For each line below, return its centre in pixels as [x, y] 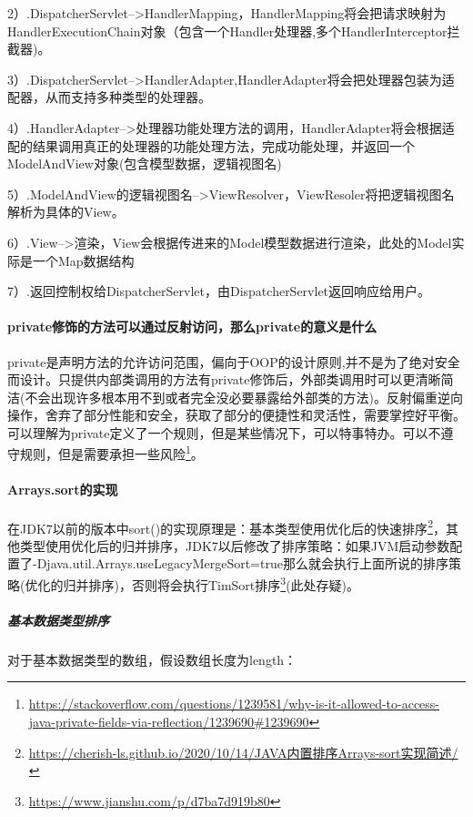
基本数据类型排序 [58, 620]
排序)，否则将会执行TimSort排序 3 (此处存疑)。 [224, 583]
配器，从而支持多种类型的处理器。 [109, 97]
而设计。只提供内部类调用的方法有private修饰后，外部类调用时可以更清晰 [224, 379]
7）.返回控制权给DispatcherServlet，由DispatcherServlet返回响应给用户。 [219, 291]
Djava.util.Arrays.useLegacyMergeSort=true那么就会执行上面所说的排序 [242, 563]
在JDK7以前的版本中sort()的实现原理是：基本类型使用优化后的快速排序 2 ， [226, 526]
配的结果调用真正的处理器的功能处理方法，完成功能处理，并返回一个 [211, 145]
